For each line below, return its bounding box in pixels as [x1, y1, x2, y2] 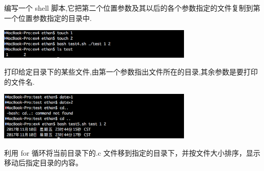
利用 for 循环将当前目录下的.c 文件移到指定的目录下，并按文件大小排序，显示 [4, 147, 260, 158]
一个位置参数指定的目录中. [4, 12, 92, 23]
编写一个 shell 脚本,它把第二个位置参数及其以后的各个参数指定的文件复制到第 [4, 3, 260, 13]
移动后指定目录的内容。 [4, 157, 83, 168]
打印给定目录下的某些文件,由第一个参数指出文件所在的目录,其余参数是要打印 [4, 66, 258, 77]
